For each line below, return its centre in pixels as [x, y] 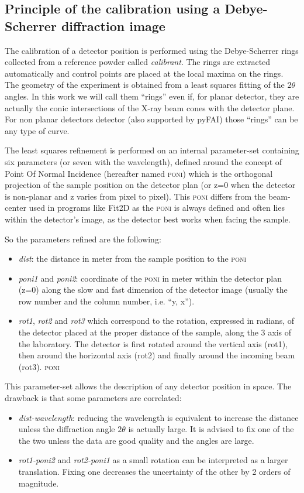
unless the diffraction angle [67, 429]
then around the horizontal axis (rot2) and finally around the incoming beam [157, 355]
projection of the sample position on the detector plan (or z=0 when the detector [150, 185]
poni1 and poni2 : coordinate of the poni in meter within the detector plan [150, 278]
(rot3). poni [39, 366]
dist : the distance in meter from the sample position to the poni [132, 259]
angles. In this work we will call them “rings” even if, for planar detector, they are [152, 96]
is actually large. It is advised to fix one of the [211, 429]
